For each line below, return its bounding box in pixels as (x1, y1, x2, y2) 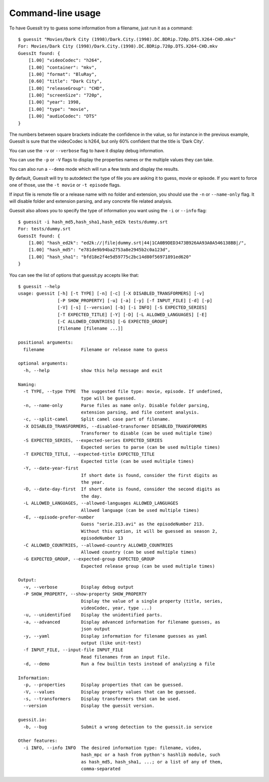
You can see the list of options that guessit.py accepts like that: (9, 272, 139, 278)
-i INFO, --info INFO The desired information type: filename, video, (23, 745, 202, 751)
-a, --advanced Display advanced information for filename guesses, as (23, 619, 221, 625)
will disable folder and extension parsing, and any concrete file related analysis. (9, 198, 173, 204)
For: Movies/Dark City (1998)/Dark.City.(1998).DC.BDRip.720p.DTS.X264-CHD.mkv (18, 43, 218, 49)
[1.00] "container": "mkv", (28, 64, 97, 70)
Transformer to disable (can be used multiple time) (81, 430, 213, 436)
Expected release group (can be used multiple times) (81, 563, 215, 569)
